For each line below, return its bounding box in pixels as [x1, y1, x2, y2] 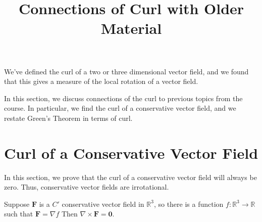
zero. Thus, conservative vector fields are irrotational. [4, 182, 169, 192]
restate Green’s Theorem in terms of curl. [4, 112, 133, 123]
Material [100, 18, 162, 38]
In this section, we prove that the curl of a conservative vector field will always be [4, 171, 257, 182]
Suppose [4, 198, 30, 209]
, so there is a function [153, 198, 224, 209]
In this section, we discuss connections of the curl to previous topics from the [4, 93, 243, 103]
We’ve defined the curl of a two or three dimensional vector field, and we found [4, 66, 249, 76]
